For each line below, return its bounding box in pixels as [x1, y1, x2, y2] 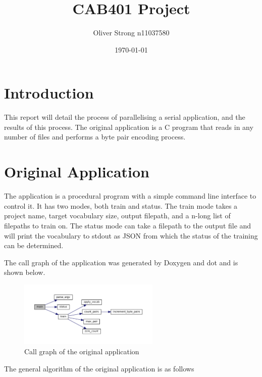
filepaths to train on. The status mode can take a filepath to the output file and [4, 220, 251, 230]
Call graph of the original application [24, 346, 139, 356]
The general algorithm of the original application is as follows [4, 363, 194, 373]
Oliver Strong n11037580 [93, 27, 170, 38]
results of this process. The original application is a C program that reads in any [4, 121, 253, 132]
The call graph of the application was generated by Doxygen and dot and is [4, 257, 238, 267]
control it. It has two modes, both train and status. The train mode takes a [4, 200, 238, 211]
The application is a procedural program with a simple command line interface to [4, 191, 256, 201]
